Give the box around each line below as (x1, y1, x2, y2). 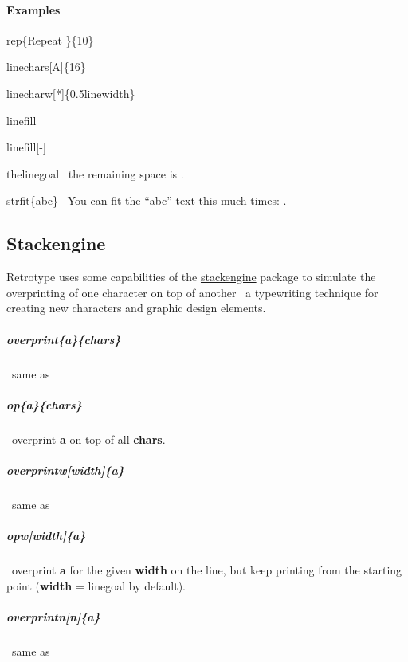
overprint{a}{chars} (6, 331, 121, 347)
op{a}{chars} (6, 396, 82, 413)
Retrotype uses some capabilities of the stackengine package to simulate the (6, 268, 376, 285)
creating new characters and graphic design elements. (6, 300, 266, 316)
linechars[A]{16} (6, 58, 86, 75)
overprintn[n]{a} (6, 608, 100, 625)
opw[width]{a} (6, 527, 86, 543)
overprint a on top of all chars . (11, 430, 166, 447)
